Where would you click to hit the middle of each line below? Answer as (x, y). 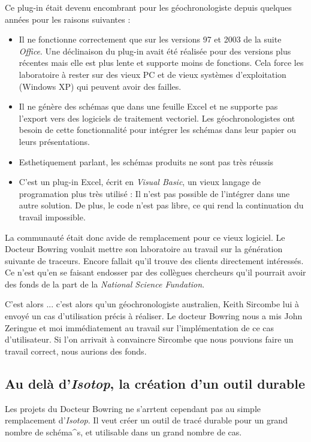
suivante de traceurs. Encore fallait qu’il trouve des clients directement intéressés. (154, 260)
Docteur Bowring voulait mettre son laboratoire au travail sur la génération (144, 249)
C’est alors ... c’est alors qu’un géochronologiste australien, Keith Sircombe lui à (152, 304)
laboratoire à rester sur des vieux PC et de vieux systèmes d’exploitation (153, 74)
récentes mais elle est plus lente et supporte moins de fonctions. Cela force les (161, 63)
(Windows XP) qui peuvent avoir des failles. (100, 86)
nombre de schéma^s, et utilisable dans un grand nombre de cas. (123, 432)
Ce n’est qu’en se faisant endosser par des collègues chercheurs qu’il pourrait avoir (155, 272)
